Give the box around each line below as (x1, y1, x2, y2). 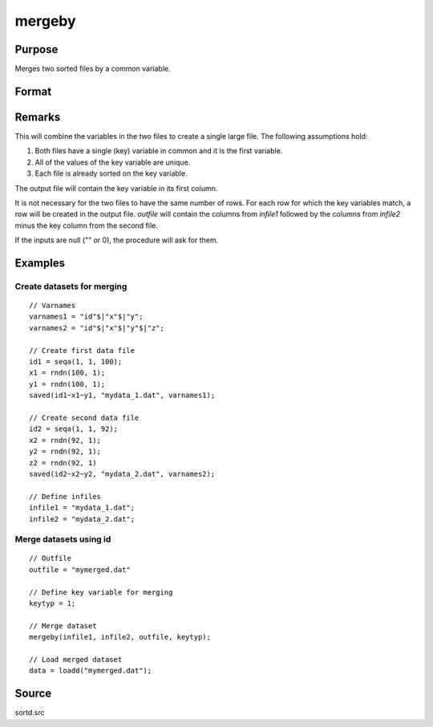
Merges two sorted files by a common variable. (14, 64, 171, 74)
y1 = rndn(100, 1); (29, 380, 106, 388)
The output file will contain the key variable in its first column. (14, 183, 218, 193)
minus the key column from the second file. (14, 221, 158, 230)
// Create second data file (29, 413, 140, 422)
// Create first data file (29, 346, 136, 355)
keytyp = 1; (29, 599, 76, 608)
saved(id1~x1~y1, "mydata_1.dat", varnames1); (29, 391, 216, 400)
